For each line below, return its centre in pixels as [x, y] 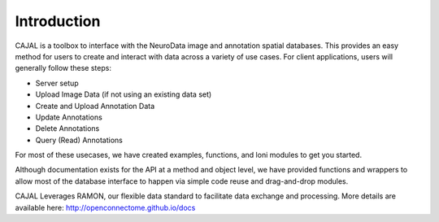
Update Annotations [69, 117]
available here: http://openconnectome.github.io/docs [105, 207]
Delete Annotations [67, 128]
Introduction [58, 21]
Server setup [57, 83]
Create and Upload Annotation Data [95, 106]
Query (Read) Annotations [79, 140]
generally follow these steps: [63, 68]
